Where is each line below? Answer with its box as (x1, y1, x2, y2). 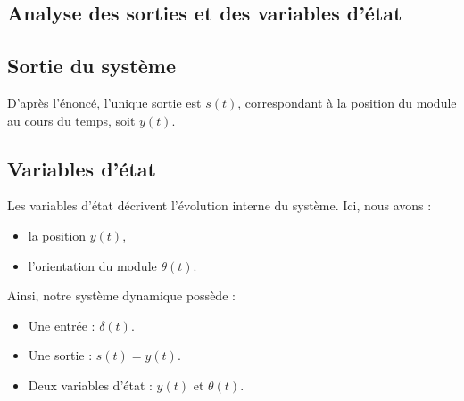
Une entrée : (28, 315, 95, 334)
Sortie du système (7, 52, 176, 79)
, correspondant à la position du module (237, 93, 457, 111)
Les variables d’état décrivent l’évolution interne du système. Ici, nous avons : (7, 196, 432, 215)
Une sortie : (28, 346, 93, 364)
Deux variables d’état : (28, 375, 153, 394)
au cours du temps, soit (7, 110, 136, 129)
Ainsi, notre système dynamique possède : (7, 286, 236, 305)
